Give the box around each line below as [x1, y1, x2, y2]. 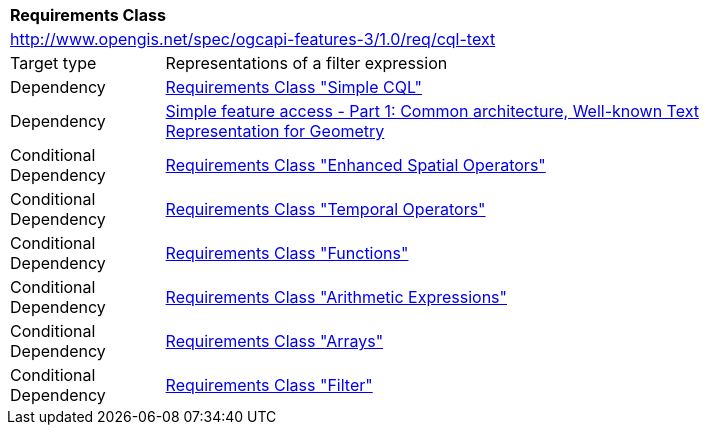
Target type [10, 53, 97, 73]
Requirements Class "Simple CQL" [165, 77, 423, 97]
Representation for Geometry [165, 121, 385, 141]
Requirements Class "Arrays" [165, 331, 384, 351]
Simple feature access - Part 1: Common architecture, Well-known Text [165, 101, 699, 121]
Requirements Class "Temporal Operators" [165, 199, 486, 219]
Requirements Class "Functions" [165, 243, 409, 263]
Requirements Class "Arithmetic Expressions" [165, 287, 507, 307]
